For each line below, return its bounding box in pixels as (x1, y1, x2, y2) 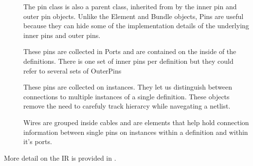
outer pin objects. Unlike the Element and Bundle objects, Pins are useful (23, 11, 244, 21)
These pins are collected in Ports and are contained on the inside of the (23, 46, 236, 56)
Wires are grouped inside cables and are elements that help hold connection (23, 117, 249, 127)
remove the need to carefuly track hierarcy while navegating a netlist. (23, 101, 231, 111)
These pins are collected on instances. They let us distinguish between (23, 82, 233, 92)
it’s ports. (23, 136, 52, 147)
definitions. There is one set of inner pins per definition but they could (23, 55, 234, 66)
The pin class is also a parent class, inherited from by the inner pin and (23, 1, 237, 11)
